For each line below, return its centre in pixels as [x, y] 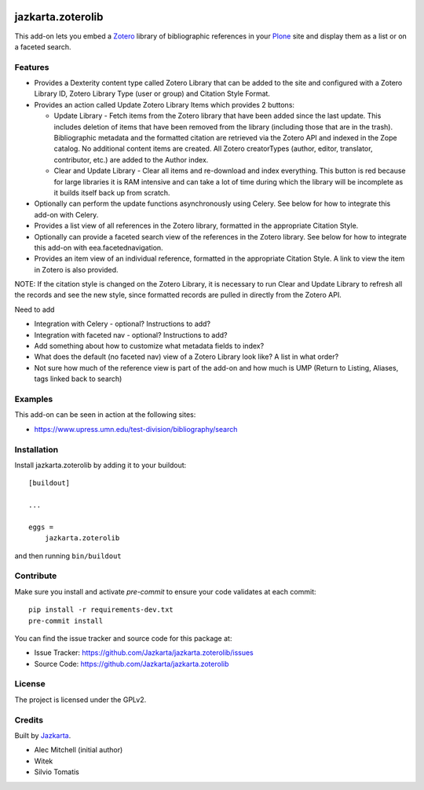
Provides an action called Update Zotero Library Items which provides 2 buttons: [164, 104]
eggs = [41, 527]
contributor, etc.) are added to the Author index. [131, 159]
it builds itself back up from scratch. [112, 192]
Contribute [36, 576]
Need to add [35, 309]
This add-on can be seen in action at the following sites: [105, 415]
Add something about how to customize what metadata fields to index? [149, 346]
